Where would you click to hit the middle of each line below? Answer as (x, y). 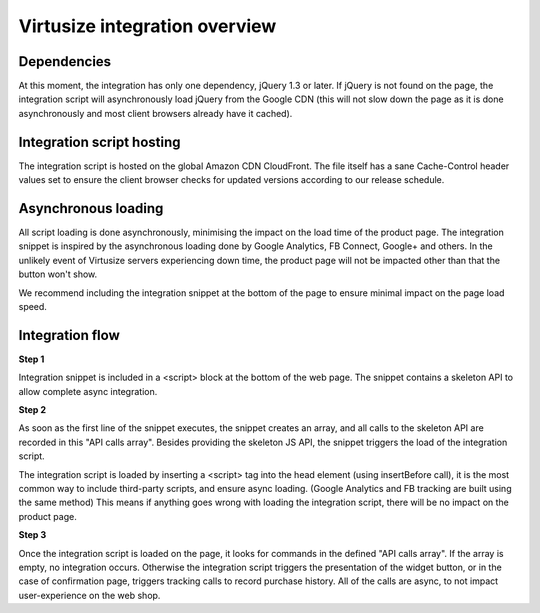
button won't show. (58, 274)
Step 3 (32, 535)
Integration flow (69, 335)
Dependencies (65, 61)
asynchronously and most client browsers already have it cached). (155, 113)
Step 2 (32, 410)
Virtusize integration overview (147, 26)
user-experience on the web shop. (89, 595)
